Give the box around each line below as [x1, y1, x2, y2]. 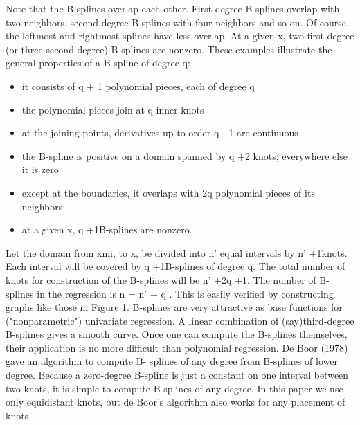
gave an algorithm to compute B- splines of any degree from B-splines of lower [6, 354, 338, 368]
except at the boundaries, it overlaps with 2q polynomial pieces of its [21, 185, 315, 199]
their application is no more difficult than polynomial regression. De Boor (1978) [6, 340, 348, 354]
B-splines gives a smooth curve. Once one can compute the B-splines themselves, [6, 327, 348, 341]
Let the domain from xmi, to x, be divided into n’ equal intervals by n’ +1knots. [6, 245, 348, 260]
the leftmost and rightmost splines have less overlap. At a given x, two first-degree [6, 28, 354, 43]
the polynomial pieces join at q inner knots [21, 102, 204, 116]
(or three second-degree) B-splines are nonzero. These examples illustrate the [6, 42, 332, 56]
